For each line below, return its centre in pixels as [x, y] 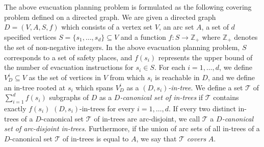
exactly [15, 108]
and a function [143, 36]
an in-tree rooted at [35, 87]
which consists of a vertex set [107, 27]
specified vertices [30, 36]
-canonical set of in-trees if [162, 97]
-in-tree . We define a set [206, 87]
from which [127, 77]
